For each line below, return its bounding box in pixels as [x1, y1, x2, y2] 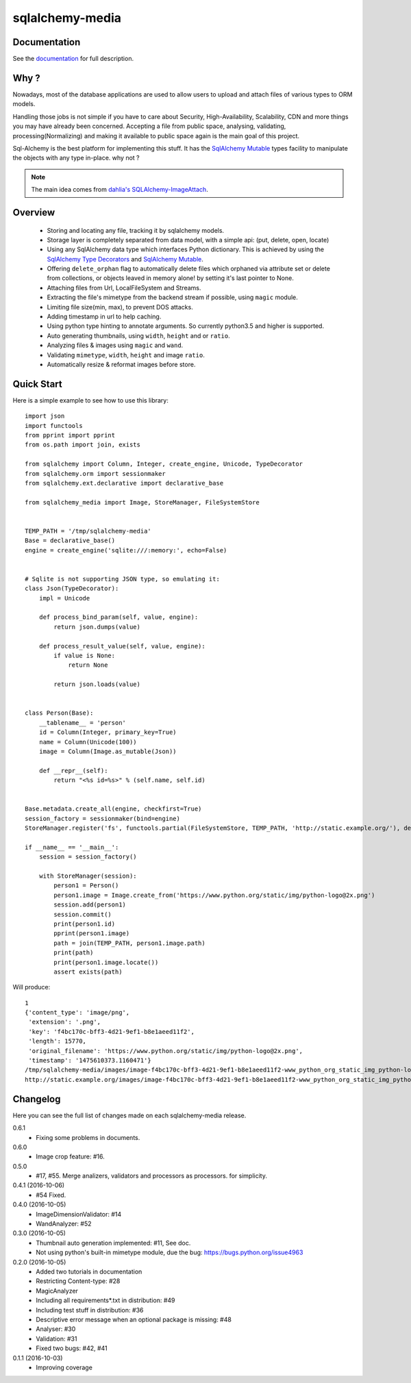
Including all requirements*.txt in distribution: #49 [36, 1296, 175, 1304]
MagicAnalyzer [36, 1286, 79, 1295]
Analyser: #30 [36, 1325, 76, 1333]
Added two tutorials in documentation [36, 1267, 142, 1276]
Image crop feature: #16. [36, 1152, 105, 1160]
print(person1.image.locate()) [53, 959, 159, 966]
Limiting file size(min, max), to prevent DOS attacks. [47, 303, 193, 311]
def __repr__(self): [38, 767, 108, 774]
